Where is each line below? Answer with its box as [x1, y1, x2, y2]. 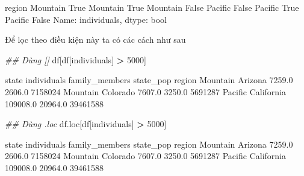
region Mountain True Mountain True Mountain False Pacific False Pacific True [5, 1, 299, 13]
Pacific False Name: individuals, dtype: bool [5, 13, 167, 25]
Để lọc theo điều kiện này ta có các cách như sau [5, 33, 186, 46]
